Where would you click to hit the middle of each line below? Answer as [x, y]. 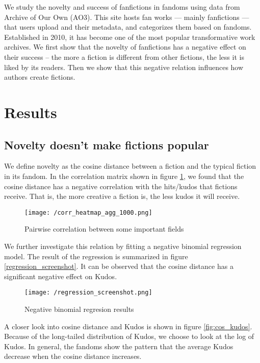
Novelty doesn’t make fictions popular [107, 144]
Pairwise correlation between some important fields [104, 229]
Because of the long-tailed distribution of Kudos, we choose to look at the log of [129, 336]
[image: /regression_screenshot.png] [88, 293]
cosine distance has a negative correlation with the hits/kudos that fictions [121, 186]
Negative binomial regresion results [79, 309]
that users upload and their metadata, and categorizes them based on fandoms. [128, 27]
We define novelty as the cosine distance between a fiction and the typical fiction [130, 166]
